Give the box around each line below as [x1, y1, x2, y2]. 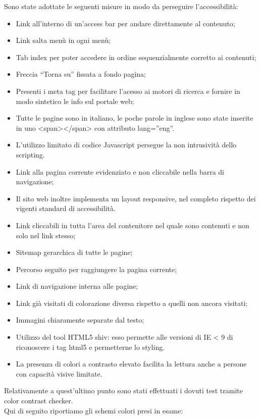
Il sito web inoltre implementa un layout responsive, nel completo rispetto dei [16, 193, 256, 203]
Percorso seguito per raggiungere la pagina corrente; [16, 264, 177, 274]
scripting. [16, 149, 45, 160]
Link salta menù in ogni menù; [16, 35, 111, 45]
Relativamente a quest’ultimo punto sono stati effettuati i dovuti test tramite [4, 385, 243, 396]
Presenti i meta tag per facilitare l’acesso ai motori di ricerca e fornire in [16, 85, 240, 96]
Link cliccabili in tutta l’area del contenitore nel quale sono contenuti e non [16, 220, 249, 230]
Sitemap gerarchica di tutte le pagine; [16, 247, 133, 257]
